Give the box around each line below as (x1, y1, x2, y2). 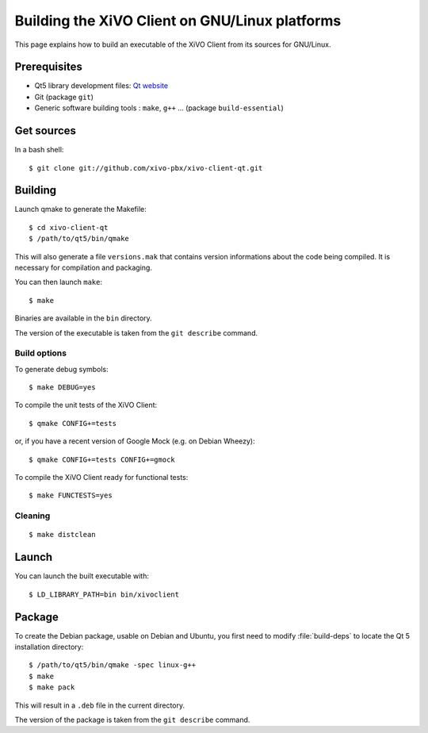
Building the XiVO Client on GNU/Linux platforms (14, 12, 342, 29)
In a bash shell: (14, 145, 64, 155)
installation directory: (14, 642, 84, 651)
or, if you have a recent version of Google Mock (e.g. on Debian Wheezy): (14, 436, 255, 446)
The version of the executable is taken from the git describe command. (14, 328, 258, 337)
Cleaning (14, 510, 51, 521)
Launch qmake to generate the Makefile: (14, 205, 147, 214)
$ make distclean (29, 530, 96, 539)
